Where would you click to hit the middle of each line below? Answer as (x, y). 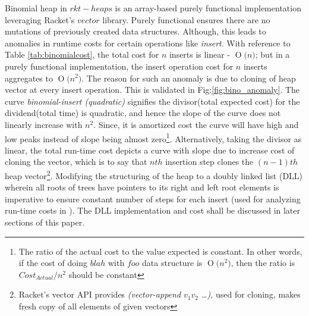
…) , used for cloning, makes (251, 294)
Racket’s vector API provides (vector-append (100, 294)
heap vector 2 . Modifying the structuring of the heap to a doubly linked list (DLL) (154, 174)
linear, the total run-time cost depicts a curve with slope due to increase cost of (150, 150)
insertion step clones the (209, 162)
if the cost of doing (53, 263)
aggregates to (29, 78)
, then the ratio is (263, 263)
